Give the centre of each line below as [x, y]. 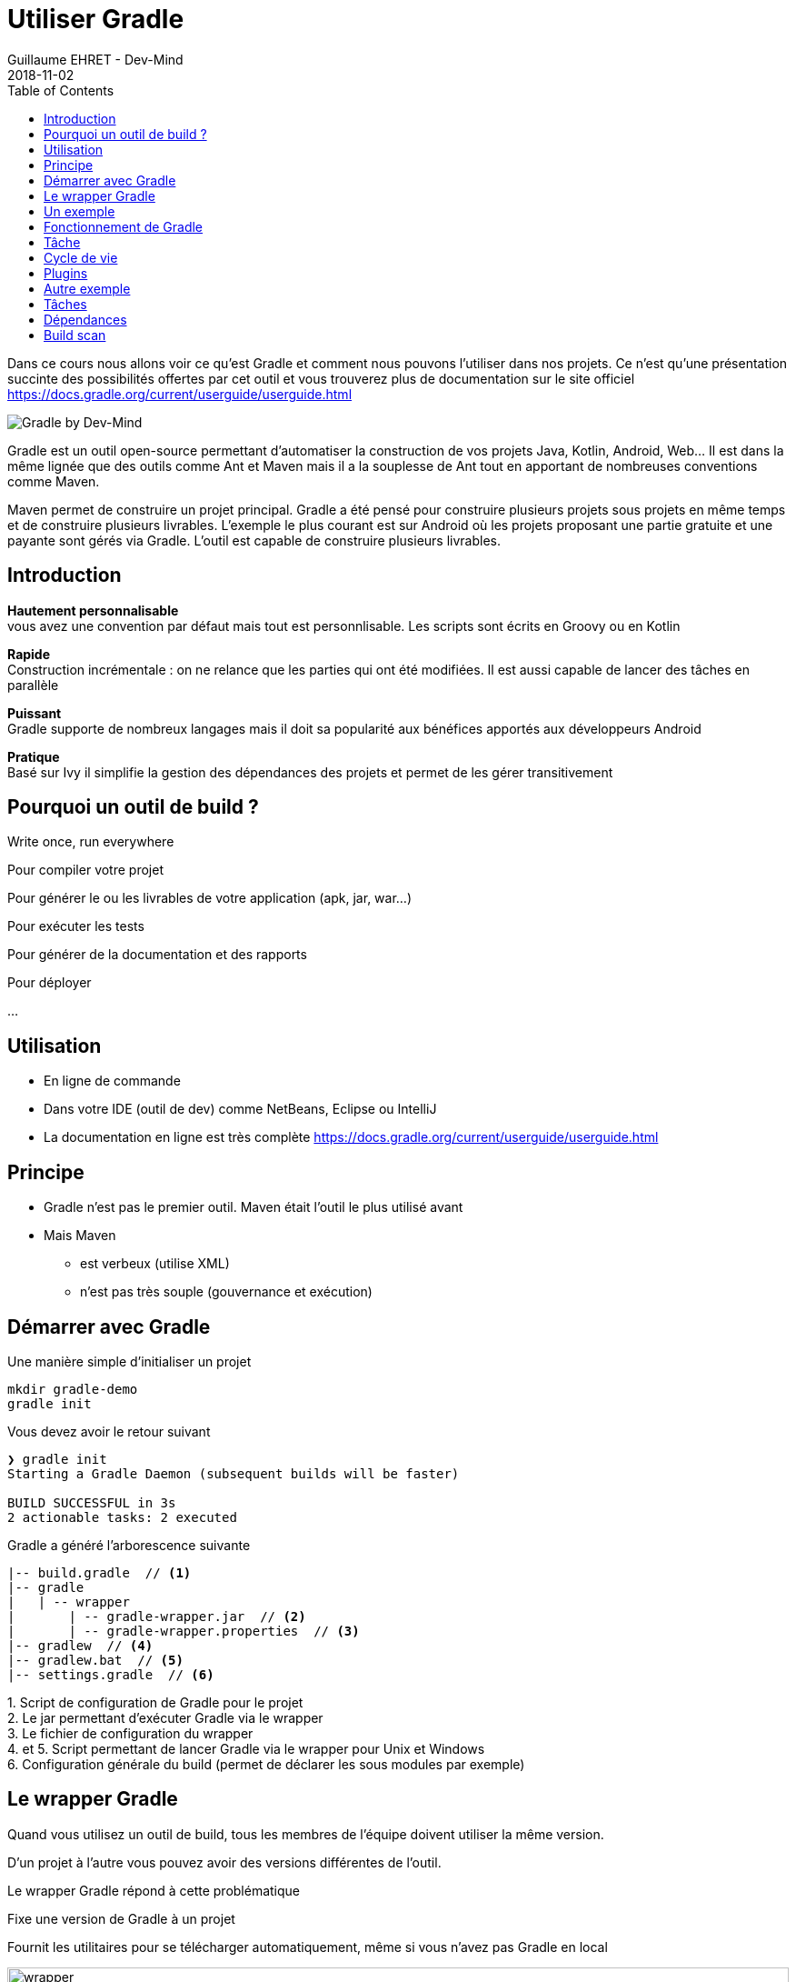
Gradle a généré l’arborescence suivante [129, 1545]
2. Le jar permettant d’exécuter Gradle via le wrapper [165, 1717]
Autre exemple [87, 288]
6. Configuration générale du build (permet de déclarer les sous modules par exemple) [266, 1764]
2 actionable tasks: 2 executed [122, 1517]
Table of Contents [61, 90]
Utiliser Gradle [96, 19]
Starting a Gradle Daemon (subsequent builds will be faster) [234, 1473]
